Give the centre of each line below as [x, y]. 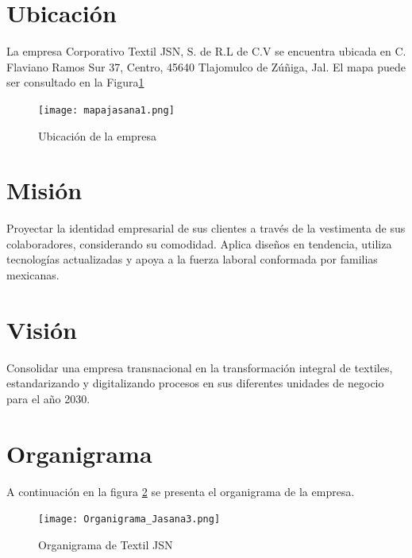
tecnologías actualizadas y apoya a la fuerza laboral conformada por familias [192, 259]
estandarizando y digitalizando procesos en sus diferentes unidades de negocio [195, 383]
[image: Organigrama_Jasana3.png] [129, 520]
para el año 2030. [48, 398]
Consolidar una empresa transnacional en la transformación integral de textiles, [200, 367]
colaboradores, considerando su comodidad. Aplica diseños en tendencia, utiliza [199, 243]
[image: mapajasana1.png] [106, 110]
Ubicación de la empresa [98, 135]
